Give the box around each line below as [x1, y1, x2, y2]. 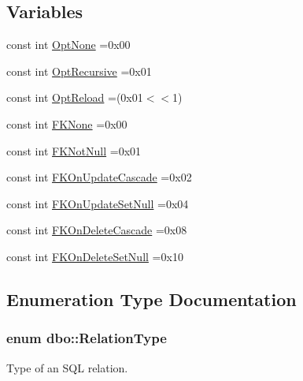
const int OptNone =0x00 [6, 36, 131, 53]
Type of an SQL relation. [6, 359, 128, 375]
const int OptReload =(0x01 [6, 89, 143, 106]
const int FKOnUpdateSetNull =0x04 [6, 195, 189, 211]
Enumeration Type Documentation [6, 286, 297, 311]
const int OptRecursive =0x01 [6, 62, 152, 79]
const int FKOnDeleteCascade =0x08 [6, 222, 187, 238]
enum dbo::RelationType [6, 328, 167, 348]
